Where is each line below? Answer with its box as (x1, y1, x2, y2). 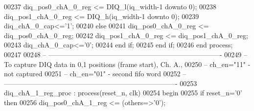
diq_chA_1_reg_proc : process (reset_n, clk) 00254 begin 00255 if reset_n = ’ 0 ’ (4, 88, 242, 98)
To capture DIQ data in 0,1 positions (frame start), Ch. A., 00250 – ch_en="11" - (4, 59, 251, 69)
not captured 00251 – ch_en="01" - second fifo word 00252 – (4, 68, 186, 79)
